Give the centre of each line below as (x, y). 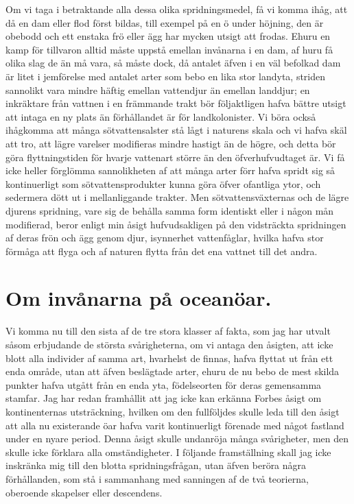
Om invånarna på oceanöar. (139, 298)
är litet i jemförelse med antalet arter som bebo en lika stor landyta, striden (166, 76)
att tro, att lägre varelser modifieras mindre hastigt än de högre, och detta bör (171, 143)
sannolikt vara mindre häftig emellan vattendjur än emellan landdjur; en (158, 89)
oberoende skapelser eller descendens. (84, 492)
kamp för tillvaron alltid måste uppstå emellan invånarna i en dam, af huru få (169, 49)
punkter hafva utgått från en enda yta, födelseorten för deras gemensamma (164, 384)
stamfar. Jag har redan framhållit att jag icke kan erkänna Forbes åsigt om (164, 398)
